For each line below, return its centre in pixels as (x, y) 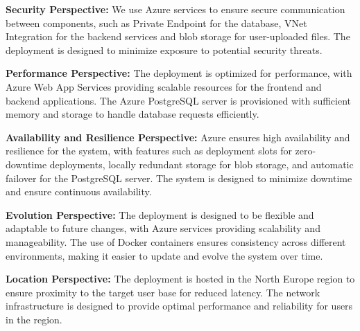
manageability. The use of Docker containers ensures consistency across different (176, 241)
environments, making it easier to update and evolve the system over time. (164, 255)
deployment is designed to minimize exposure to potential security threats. (164, 50)
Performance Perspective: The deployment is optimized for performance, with (179, 73)
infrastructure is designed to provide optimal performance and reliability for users (179, 306)
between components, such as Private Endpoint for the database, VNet (156, 23)
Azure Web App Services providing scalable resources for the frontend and (164, 86)
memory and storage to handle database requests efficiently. (132, 114)
